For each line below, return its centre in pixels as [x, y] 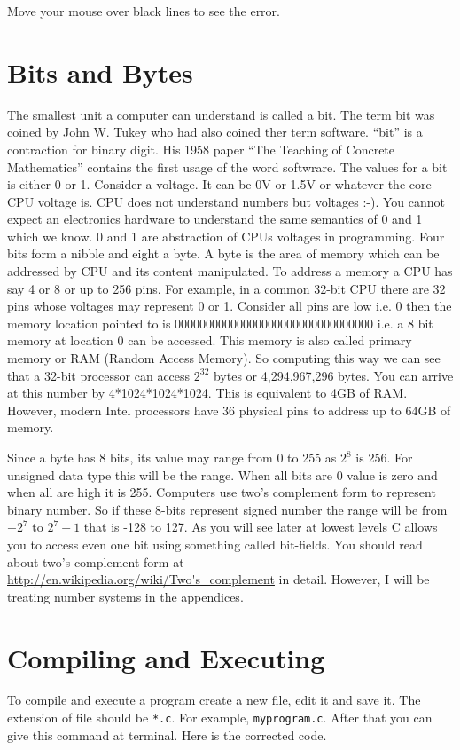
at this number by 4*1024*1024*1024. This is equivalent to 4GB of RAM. [207, 393]
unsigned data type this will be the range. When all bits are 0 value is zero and [222, 474]
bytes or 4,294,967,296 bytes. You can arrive [333, 375]
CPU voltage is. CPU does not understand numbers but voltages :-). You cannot [226, 201]
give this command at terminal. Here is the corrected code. [167, 734]
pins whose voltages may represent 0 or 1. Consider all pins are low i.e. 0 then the [230, 306]
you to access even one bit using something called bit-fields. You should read [215, 544]
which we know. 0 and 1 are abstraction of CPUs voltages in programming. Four [226, 236]
